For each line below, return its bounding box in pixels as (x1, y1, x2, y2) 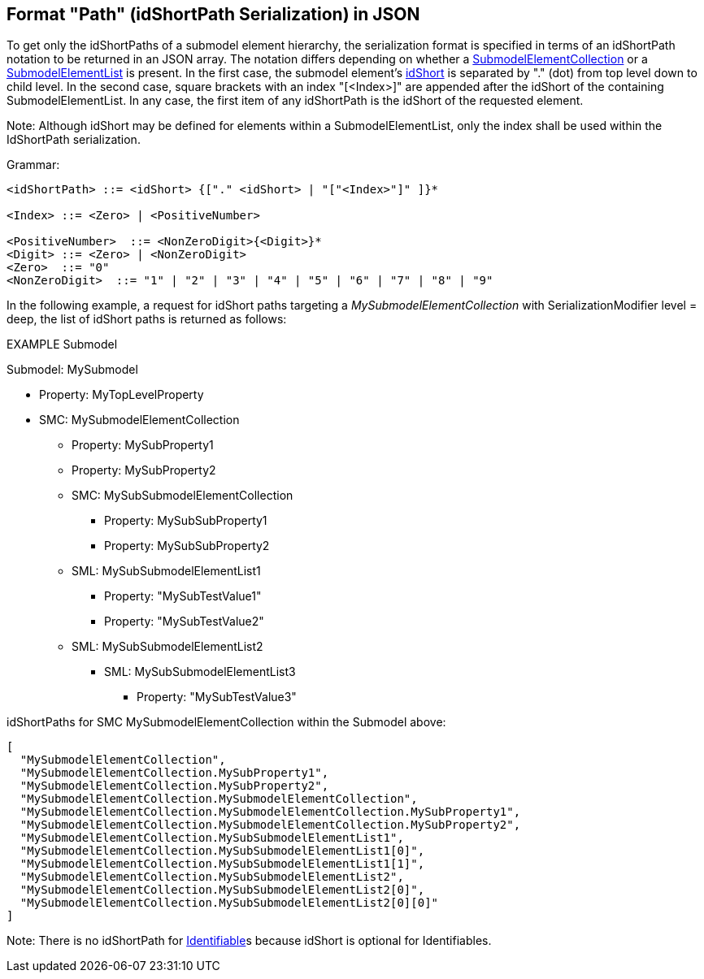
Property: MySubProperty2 (72, 463, 216, 478)
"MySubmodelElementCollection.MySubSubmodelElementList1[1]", (20, 857, 425, 871)
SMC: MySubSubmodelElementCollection (72, 488, 293, 503)
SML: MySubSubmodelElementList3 (104, 665, 296, 679)
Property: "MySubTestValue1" (104, 589, 262, 604)
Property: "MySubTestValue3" (137, 690, 297, 704)
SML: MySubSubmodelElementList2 (72, 639, 263, 654)
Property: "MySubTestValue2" (104, 614, 264, 629)
